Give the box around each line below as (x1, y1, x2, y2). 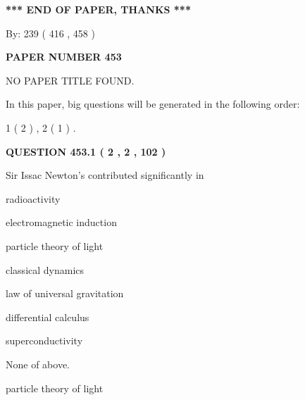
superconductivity (6, 333, 83, 348)
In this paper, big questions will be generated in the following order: (6, 96, 300, 111)
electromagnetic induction (6, 215, 117, 230)
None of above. (6, 356, 70, 371)
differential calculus (6, 309, 89, 324)
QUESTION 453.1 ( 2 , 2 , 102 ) (6, 144, 166, 158)
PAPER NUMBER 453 (6, 49, 122, 64)
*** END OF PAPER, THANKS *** (6, 2, 191, 16)
